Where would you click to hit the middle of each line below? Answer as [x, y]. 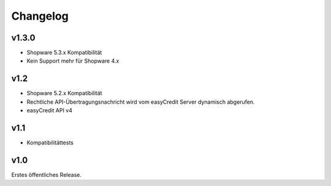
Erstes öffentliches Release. [47, 174]
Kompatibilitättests [50, 143]
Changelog [40, 16]
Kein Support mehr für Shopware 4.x [73, 61]
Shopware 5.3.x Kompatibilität [64, 53]
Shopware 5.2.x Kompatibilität [64, 93]
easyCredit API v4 [50, 110]
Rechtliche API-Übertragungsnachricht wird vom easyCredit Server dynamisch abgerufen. [141, 102]
